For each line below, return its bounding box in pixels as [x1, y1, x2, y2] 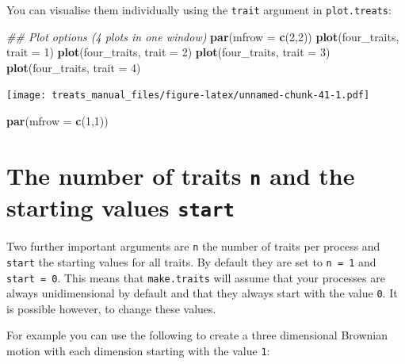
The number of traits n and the [6, 159, 355, 191]
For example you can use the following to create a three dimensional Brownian [6, 327, 388, 343]
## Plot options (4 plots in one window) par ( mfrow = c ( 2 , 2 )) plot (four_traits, [6, 28, 399, 44]
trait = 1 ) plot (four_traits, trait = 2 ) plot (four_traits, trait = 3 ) [6, 44, 330, 60]
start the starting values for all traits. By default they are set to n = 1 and [6, 253, 376, 270]
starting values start [6, 191, 235, 224]
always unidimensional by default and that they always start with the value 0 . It [6, 285, 398, 301]
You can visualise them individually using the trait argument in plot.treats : [6, 2, 392, 17]
